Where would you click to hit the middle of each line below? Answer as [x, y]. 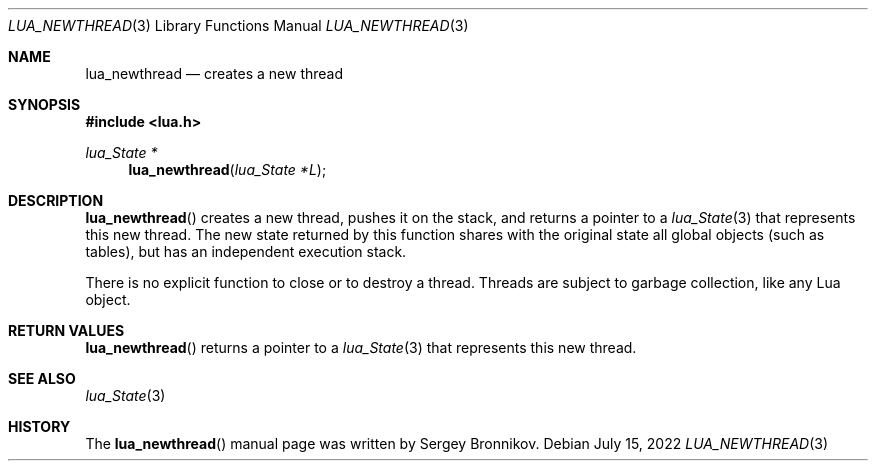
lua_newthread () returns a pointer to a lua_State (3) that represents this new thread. [361, 347]
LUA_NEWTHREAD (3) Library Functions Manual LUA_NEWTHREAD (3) [238, 25]
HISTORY [39, 426]
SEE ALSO [42, 378]
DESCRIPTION [56, 200]
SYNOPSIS [44, 104]
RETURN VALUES [66, 330]
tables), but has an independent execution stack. [246, 251]
